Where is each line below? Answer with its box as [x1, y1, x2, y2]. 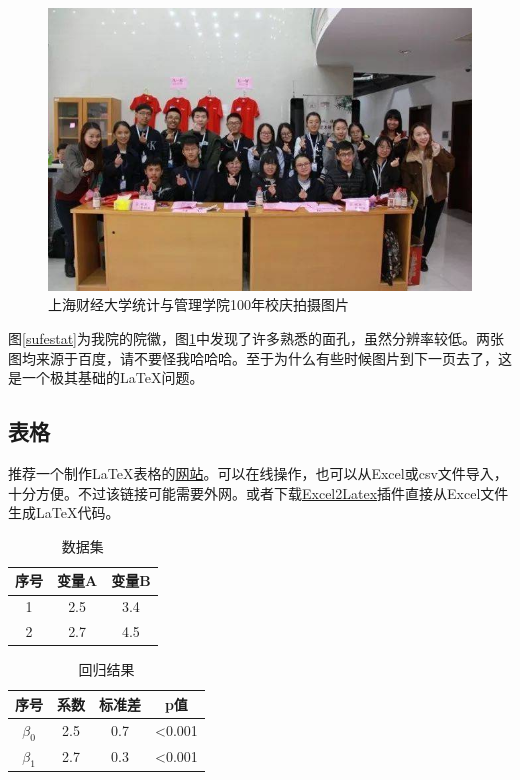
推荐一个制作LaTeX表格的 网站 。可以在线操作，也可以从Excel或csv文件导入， [8, 463, 508, 484]
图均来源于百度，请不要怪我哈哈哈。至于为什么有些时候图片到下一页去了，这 [8, 347, 512, 368]
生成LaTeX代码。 [8, 502, 120, 523]
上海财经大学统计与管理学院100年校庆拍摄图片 [48, 294, 349, 315]
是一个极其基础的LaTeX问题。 [8, 367, 204, 388]
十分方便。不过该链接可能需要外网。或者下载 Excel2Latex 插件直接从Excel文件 [8, 482, 509, 503]
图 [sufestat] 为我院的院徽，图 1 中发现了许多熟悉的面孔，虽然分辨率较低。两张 [8, 328, 504, 349]
